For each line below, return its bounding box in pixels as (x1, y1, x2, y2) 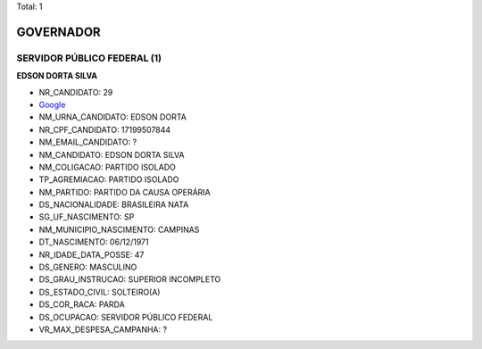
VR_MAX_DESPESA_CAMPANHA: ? (38, 324, 168, 335)
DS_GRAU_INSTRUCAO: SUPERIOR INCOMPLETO (38, 274, 221, 285)
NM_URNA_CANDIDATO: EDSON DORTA (38, 112, 187, 122)
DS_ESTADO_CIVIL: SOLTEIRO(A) (38, 287, 161, 297)
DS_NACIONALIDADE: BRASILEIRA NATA (38, 199, 189, 210)
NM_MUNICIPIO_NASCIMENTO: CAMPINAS (38, 224, 200, 235)
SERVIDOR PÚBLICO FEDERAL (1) (16, 52, 162, 64)
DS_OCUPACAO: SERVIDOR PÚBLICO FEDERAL (38, 312, 213, 322)
